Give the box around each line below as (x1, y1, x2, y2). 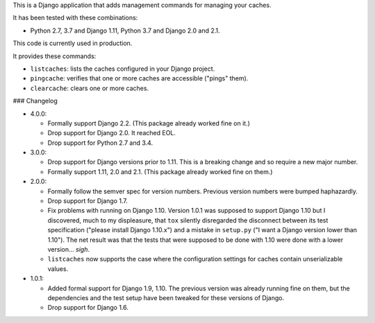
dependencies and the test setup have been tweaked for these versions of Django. (47, 293, 285, 302)
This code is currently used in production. (12, 39, 133, 48)
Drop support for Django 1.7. (47, 197, 128, 205)
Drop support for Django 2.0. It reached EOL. (47, 129, 176, 137)
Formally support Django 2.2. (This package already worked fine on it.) (47, 119, 250, 128)
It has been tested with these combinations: (12, 14, 138, 22)
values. (47, 264, 69, 273)
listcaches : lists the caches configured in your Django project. (30, 64, 215, 73)
